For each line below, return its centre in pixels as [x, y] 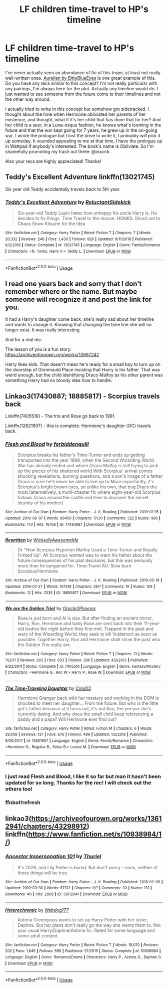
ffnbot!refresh [23, 802]
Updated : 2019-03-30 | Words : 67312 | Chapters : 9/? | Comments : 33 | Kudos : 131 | [78, 888]
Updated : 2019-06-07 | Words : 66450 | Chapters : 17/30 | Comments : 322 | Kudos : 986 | [83, 518]
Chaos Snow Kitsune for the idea [51, 224]
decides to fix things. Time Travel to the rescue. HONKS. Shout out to [89, 219]
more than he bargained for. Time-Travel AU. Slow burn [74, 566]
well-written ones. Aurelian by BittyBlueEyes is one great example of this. [80, 78]
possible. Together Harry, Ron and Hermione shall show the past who [89, 640]
